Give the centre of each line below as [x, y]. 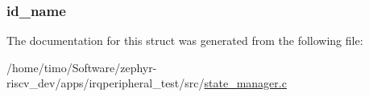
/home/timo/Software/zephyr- [82, 67]
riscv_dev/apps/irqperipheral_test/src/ [106, 83]
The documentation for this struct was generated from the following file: [185, 40]
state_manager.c [245, 83]
